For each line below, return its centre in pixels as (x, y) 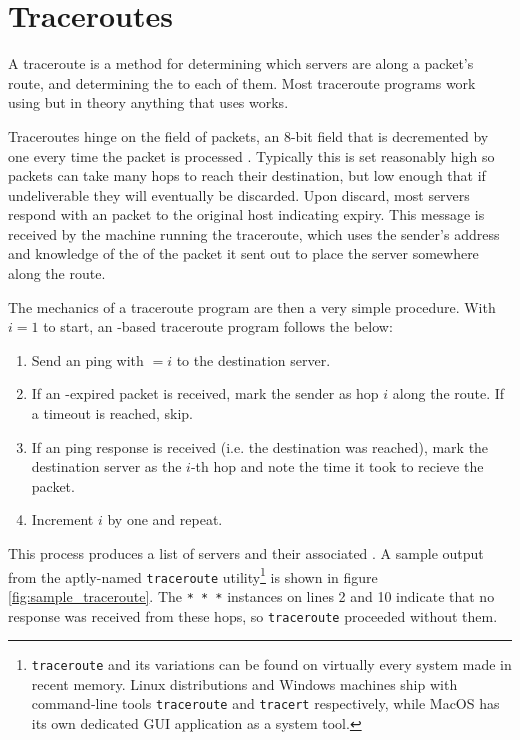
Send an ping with (87, 359)
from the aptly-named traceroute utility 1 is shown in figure (193, 575)
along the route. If (448, 393)
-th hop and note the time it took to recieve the (337, 466)
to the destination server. (253, 359)
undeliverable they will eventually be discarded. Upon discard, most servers (239, 194)
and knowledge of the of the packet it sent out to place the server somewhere (243, 253)
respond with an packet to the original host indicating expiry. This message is (246, 214)
